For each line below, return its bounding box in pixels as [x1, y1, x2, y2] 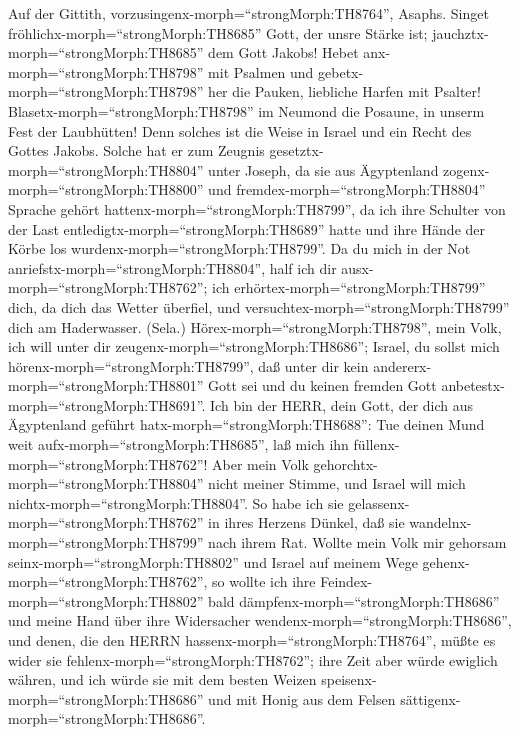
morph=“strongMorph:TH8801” [8, 375, 204, 396]
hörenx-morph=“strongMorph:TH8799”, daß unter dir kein [8, 355, 369, 376]
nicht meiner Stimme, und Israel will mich [208, 473, 466, 494]
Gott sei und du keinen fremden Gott [208, 375, 437, 396]
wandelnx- [409, 512, 472, 533]
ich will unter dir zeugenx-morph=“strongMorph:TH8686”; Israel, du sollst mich [8, 336, 500, 357]
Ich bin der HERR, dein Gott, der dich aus [210, 394, 474, 415]
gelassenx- [348, 492, 410, 513]
